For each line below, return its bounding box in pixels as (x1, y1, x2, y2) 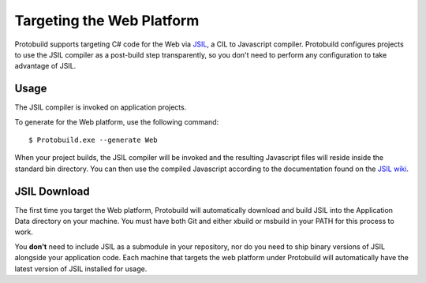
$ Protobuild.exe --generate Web (28, 136, 158, 145)
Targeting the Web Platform (14, 12, 200, 29)
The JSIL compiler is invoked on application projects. (14, 102, 187, 112)
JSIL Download (14, 184, 90, 198)
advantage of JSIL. (14, 61, 77, 71)
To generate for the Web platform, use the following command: (14, 117, 219, 126)
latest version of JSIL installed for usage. (14, 264, 148, 274)
